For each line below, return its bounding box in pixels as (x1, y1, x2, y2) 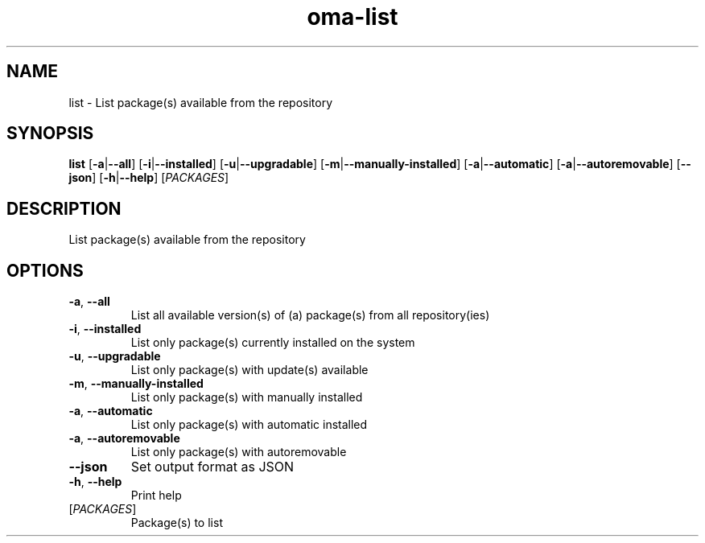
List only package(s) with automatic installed (130, 418, 368, 432)
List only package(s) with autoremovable (130, 445, 347, 459)
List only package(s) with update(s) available (130, 363, 369, 377)
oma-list (307, 3, 398, 31)
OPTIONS (6, 260, 84, 281)
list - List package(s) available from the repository (68, 95, 333, 109)
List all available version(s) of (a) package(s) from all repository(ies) (130, 308, 490, 323)
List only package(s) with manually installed (130, 390, 363, 405)
